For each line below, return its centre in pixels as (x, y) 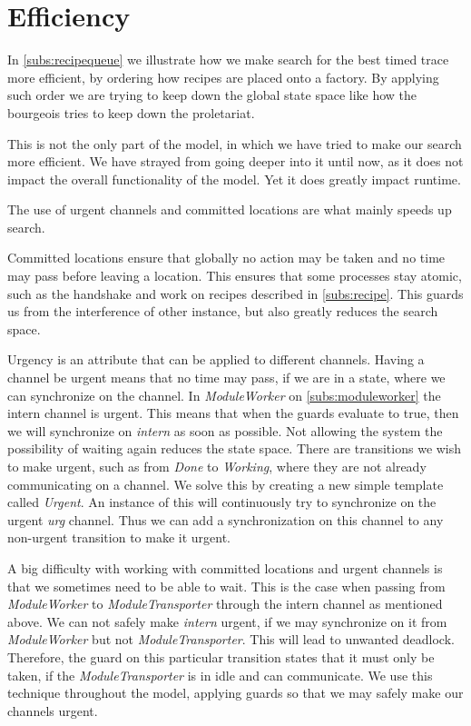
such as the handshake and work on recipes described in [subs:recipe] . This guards (235, 293)
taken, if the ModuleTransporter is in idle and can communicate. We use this (220, 675)
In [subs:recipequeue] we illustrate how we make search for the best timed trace (228, 60)
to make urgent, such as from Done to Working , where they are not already (217, 466)
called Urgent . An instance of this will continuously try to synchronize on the (222, 502)
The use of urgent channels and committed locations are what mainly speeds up (230, 209)
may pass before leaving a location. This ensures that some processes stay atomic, (235, 276)
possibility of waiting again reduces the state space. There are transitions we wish (235, 448)
